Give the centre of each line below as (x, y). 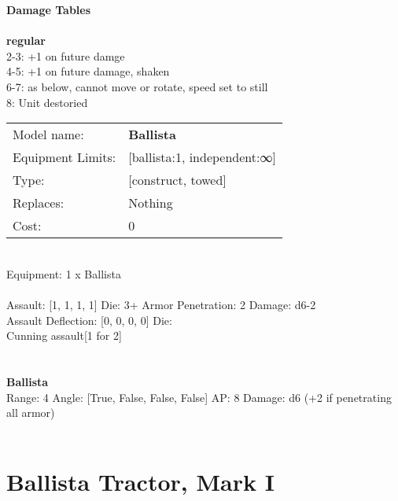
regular (26, 41)
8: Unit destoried (47, 102)
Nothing (151, 203)
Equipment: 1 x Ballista (64, 273)
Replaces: (39, 203)
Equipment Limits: (64, 157)
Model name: (48, 134)
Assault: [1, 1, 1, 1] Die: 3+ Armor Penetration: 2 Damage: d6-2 (161, 304)
